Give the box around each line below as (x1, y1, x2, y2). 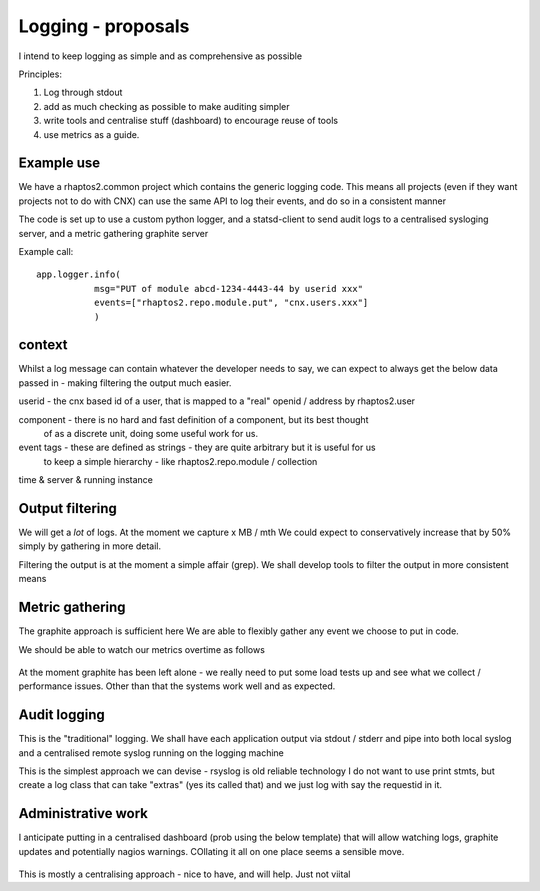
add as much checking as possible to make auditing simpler (43, 100, 290, 112)
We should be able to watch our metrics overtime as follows (18, 643, 265, 655)
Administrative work (18, 805, 149, 822)
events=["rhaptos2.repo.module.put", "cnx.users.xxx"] (93, 297, 369, 309)
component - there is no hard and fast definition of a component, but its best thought (18, 413, 369, 425)
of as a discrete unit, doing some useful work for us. (43, 428, 259, 439)
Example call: (18, 245, 74, 257)
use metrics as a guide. (43, 128, 140, 140)
